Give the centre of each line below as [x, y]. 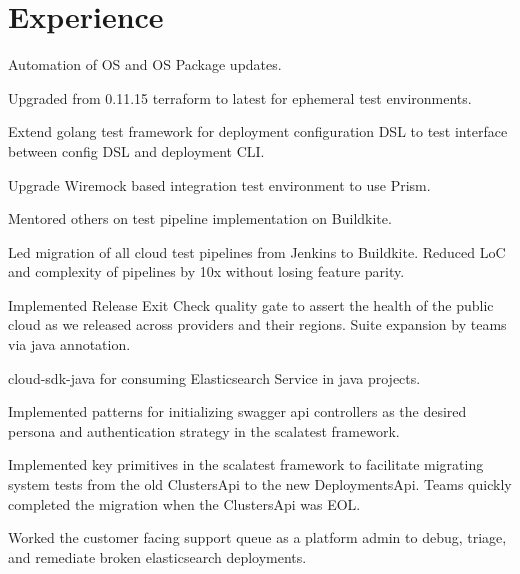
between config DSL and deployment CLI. [136, 150]
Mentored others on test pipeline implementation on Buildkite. [200, 218]
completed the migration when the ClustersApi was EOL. [184, 503]
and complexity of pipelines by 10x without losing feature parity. [206, 271]
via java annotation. [69, 344]
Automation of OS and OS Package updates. [145, 64]
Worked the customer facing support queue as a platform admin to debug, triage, [257, 537]
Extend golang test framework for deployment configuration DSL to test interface [258, 131]
